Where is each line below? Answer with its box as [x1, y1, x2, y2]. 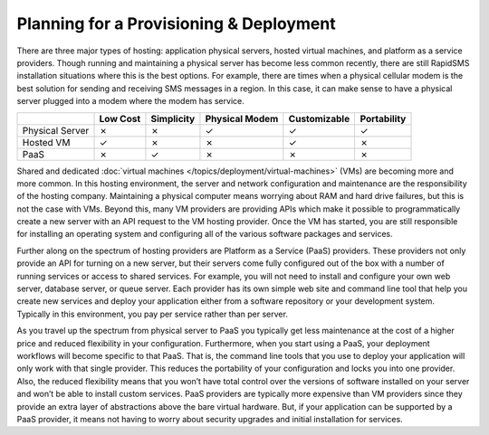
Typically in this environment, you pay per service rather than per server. [16, 308, 289, 319]
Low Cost [99, 112, 141, 125]
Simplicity [150, 112, 196, 125]
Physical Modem [205, 112, 279, 125]
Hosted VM [22, 136, 71, 148]
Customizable [288, 112, 350, 125]
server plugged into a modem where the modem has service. [16, 96, 244, 107]
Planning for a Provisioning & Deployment [16, 14, 336, 33]
